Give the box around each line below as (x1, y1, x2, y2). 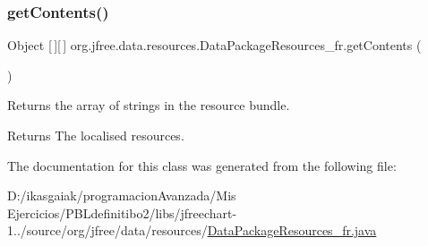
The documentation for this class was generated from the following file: (7, 156, 397, 174)
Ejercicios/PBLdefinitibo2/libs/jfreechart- (7, 203, 237, 222)
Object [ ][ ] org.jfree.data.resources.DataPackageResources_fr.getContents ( (7, 36, 422, 55)
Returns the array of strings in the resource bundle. (7, 96, 290, 115)
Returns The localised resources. (7, 126, 184, 144)
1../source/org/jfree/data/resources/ (7, 221, 208, 240)
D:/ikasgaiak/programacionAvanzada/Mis (7, 186, 236, 205)
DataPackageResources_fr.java (207, 221, 377, 240)
